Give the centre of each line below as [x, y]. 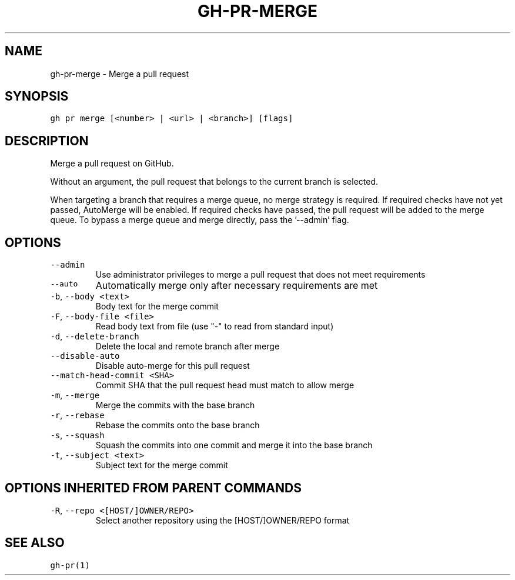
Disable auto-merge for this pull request [173, 366]
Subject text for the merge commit [162, 465]
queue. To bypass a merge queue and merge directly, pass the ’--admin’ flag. [200, 220]
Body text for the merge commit [157, 306]
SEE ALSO [35, 543]
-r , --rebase [77, 415]
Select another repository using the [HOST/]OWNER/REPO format [223, 520]
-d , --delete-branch [95, 336]
